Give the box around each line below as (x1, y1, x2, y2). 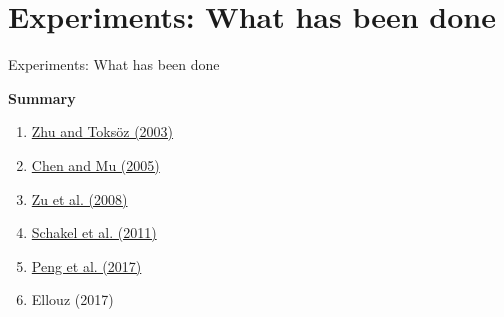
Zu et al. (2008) (31, 188, 128, 209)
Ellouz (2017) (31, 289, 114, 310)
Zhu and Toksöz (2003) (31, 121, 174, 142)
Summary (8, 87, 76, 108)
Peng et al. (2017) (31, 255, 142, 276)
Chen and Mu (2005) (31, 154, 160, 175)
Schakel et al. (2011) (31, 222, 157, 243)
